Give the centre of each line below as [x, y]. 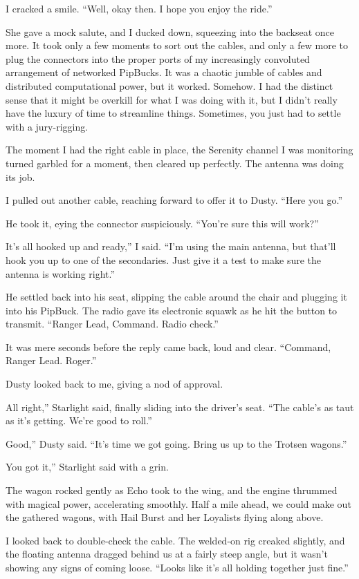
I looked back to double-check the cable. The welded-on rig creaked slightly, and [175, 540]
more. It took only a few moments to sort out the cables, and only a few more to [177, 45]
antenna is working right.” [61, 273]
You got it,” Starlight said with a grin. [87, 467]
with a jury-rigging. [47, 126]
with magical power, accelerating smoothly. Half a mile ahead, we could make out [178, 503]
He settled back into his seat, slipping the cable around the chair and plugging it [176, 297]
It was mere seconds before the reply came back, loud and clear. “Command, [168, 347]
